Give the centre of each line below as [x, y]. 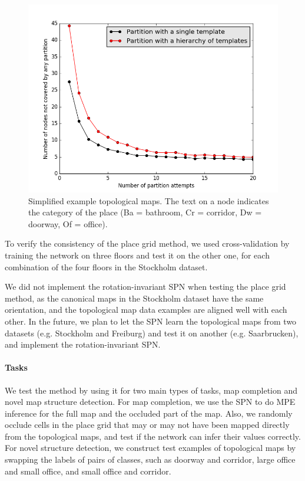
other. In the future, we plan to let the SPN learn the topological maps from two [151, 321]
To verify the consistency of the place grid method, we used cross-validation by [147, 243]
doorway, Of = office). [68, 223]
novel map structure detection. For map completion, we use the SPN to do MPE [150, 402]
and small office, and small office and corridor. [88, 471]
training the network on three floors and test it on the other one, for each [137, 255]
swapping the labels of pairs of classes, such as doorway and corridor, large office [150, 459]
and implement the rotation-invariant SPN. [83, 344]
